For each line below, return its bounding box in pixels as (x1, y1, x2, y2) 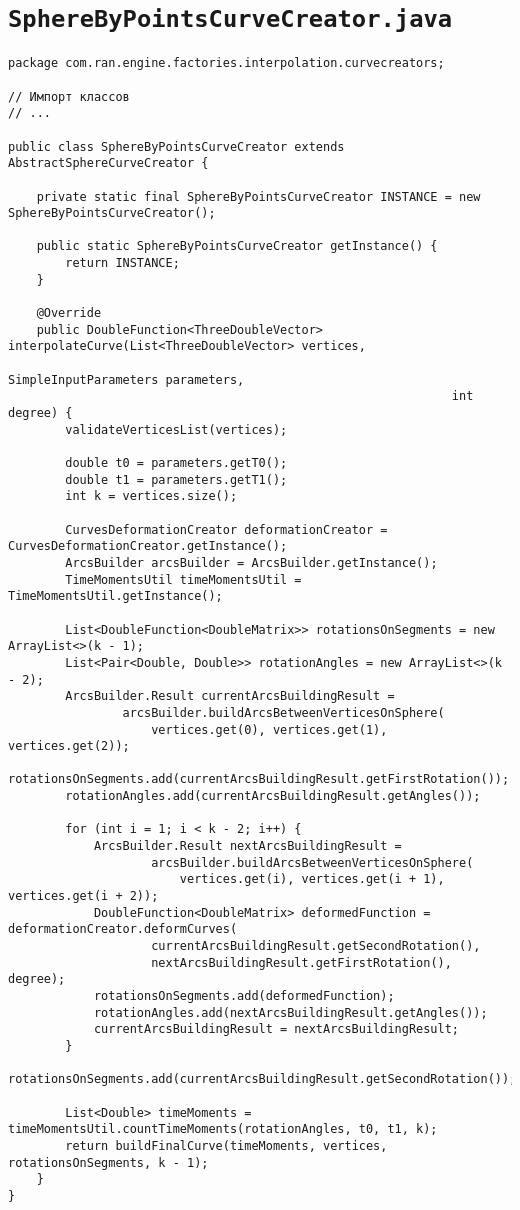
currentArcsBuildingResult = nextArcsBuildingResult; (93, 1022, 460, 1037)
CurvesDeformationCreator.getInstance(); (8, 539, 288, 554)
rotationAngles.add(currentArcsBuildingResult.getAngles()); (65, 789, 481, 804)
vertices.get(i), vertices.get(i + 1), (179, 872, 445, 887)
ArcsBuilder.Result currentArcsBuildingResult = (65, 689, 395, 704)
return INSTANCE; (65, 256, 180, 271)
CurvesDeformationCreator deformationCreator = (65, 522, 388, 537)
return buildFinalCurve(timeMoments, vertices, (65, 1138, 388, 1153)
